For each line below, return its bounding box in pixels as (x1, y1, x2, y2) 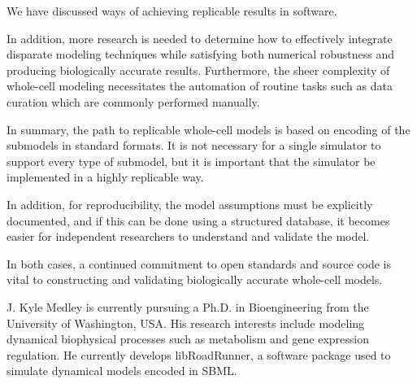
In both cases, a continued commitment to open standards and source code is (7, 255, 392, 272)
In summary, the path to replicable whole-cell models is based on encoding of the (7, 120, 410, 137)
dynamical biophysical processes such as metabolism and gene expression (7, 330, 370, 347)
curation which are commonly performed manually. (7, 93, 260, 110)
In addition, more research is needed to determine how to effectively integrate (7, 29, 393, 46)
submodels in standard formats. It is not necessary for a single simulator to (7, 137, 381, 154)
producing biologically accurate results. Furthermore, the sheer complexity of (7, 61, 390, 78)
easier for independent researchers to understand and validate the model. (7, 228, 370, 245)
